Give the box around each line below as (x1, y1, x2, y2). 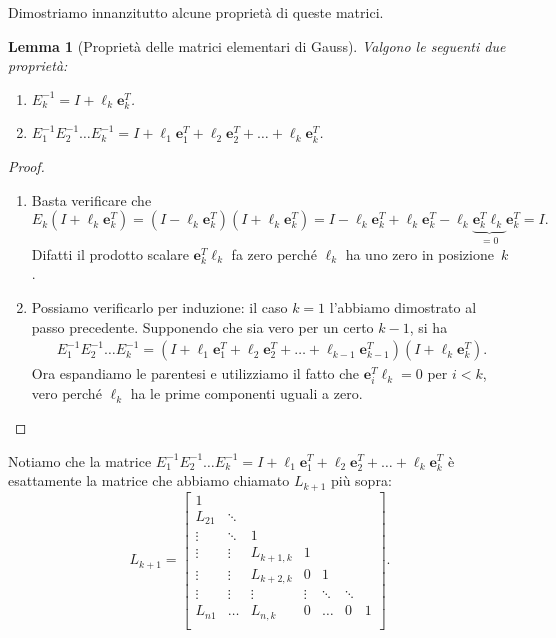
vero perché (31, 383, 102, 404)
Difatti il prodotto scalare (31, 243, 189, 264)
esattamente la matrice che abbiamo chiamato (8, 470, 290, 491)
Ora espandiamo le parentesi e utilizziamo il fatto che (31, 363, 360, 384)
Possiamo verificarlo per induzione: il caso (31, 296, 288, 317)
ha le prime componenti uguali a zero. (130, 383, 363, 404)
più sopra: (330, 470, 392, 491)
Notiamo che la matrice (8, 450, 152, 471)
